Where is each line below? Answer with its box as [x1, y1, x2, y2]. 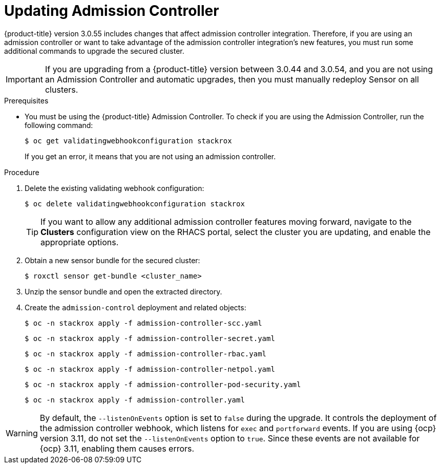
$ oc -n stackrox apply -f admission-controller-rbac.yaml [25, 349, 267, 358]
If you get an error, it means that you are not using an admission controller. [25, 152, 276, 161]
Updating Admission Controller [4, 2, 219, 19]
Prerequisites [4, 96, 49, 105]
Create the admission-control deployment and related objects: [25, 303, 246, 312]
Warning [6, 428, 38, 438]
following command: [25, 120, 93, 130]
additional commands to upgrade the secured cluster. [4, 46, 184, 55]
